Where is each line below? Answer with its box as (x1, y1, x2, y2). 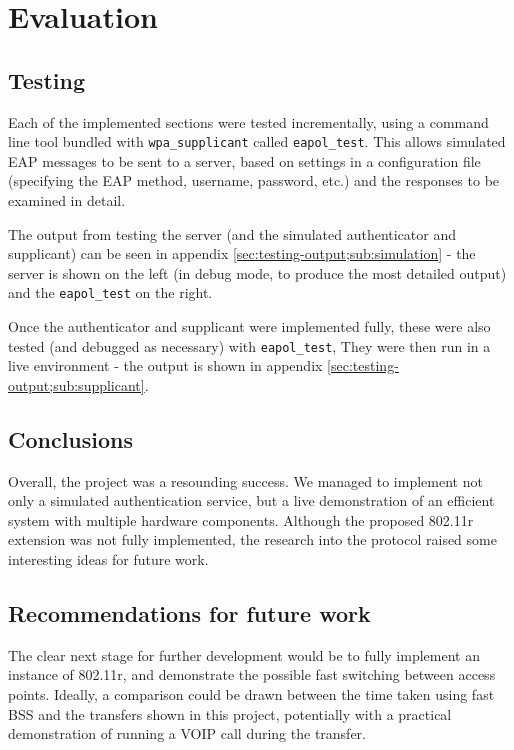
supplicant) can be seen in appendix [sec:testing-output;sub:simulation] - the (8, 243, 476, 264)
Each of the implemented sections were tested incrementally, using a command (8, 111, 489, 132)
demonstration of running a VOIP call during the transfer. (8, 723, 366, 744)
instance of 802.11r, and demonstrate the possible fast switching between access (8, 664, 496, 685)
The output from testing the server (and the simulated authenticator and (8, 223, 457, 244)
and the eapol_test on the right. (8, 282, 213, 303)
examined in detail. (8, 190, 126, 211)
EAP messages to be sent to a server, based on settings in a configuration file (8, 150, 481, 171)
